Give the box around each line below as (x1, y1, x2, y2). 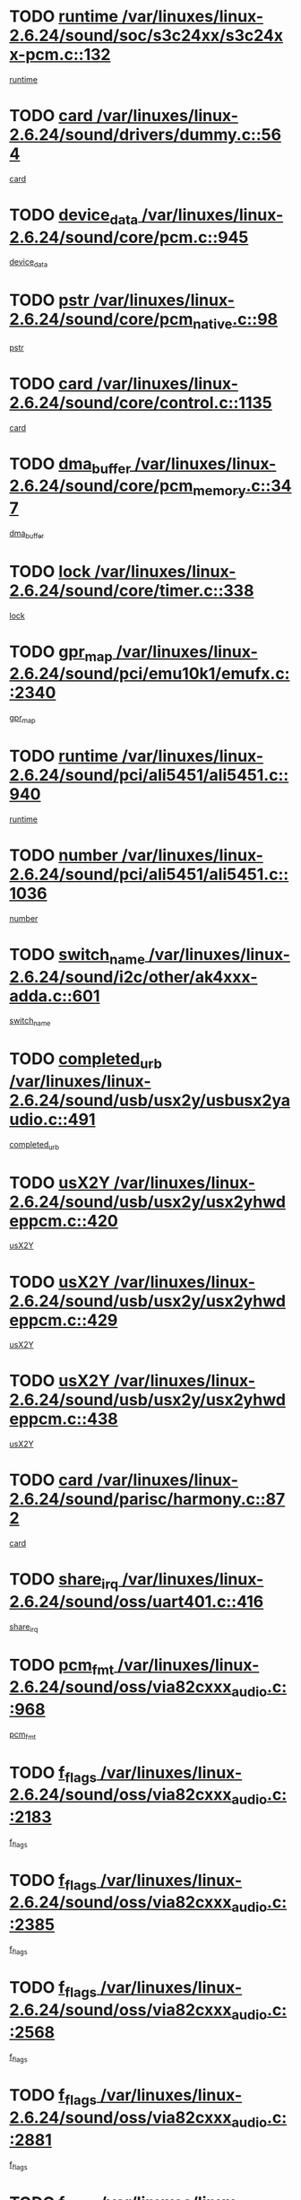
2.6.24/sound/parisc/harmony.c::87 (9, 1489, 286, 1509)
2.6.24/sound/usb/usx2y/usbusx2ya (9, 1090, 291, 1110)
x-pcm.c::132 (9, 45, 111, 65)
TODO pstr (9, 290, 90, 310)
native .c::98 (192, 310, 279, 333)
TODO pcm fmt (9, 1654, 115, 1679)
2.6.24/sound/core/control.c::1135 (9, 392, 272, 413)
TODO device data (9, 205, 139, 228)
